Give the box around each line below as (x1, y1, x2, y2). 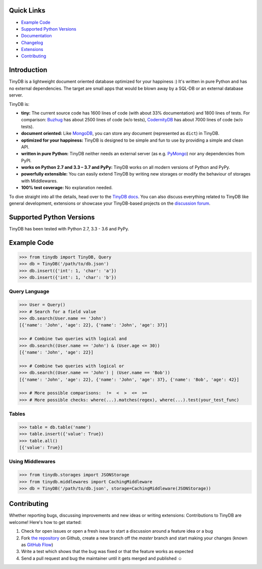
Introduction (9, 66, 48, 74)
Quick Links (9, 6, 46, 15)
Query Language (9, 288, 49, 295)
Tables (9, 410, 25, 417)
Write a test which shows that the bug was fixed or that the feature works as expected (21, 549, 194, 554)
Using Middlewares (9, 458, 56, 465)
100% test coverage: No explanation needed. (21, 185, 113, 191)
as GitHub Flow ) (21, 542, 53, 548)
